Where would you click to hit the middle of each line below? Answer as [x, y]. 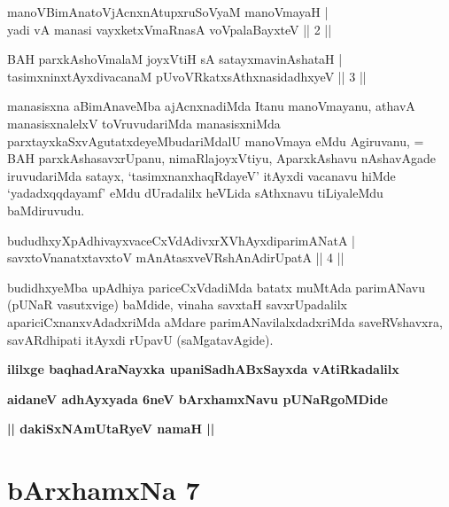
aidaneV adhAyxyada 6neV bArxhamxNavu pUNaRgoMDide [197, 398]
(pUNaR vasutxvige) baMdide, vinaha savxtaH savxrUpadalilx [177, 304]
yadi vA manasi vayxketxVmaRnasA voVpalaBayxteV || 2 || [170, 29]
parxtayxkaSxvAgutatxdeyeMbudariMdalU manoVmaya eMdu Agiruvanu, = [216, 140]
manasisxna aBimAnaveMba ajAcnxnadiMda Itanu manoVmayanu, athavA [211, 106]
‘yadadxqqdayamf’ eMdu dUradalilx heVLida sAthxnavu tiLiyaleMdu [195, 193]
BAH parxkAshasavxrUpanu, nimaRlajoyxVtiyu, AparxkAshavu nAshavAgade [221, 158]
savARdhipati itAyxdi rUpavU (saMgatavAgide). [140, 339]
